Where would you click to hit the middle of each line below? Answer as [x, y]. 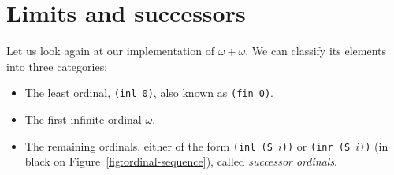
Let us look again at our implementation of [110, 51]
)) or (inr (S [316, 145]
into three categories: [57, 66]
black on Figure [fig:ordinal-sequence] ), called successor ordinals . [181, 161]
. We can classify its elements [316, 51]
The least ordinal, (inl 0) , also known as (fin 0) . [149, 93]
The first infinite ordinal [83, 119]
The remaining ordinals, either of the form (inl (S [149, 145]
